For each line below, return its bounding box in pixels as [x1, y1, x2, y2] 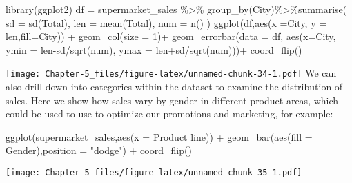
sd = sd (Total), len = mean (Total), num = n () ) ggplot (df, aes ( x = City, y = [6, 15, 327, 30]
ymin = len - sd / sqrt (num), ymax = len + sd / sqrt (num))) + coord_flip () [6, 42, 302, 57]
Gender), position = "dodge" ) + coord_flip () [6, 143, 192, 157]
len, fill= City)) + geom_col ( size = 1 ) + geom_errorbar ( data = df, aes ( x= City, [6, 29, 336, 44]
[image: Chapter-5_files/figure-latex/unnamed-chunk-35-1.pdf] [6, 168, 302, 177]
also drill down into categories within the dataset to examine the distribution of [6, 79, 343, 94]
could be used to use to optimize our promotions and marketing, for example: [6, 106, 333, 121]
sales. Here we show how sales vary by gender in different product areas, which [6, 93, 339, 107]
